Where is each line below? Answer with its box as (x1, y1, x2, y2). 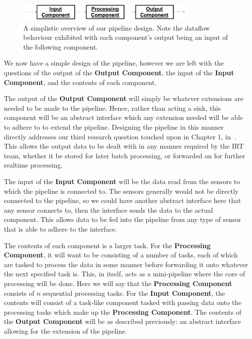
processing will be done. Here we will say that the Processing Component (4, 278, 232, 288)
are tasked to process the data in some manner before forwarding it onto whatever (4, 259, 248, 269)
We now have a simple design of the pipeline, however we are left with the (4, 58, 224, 68)
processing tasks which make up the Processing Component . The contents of (4, 306, 241, 317)
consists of (4, 288, 34, 298)
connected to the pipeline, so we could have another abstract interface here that (4, 195, 241, 205)
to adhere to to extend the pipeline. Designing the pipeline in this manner (4, 122, 224, 132)
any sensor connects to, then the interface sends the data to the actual (4, 204, 213, 215)
